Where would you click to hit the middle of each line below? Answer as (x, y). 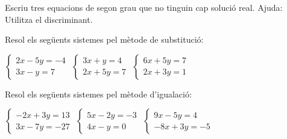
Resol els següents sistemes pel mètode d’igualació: (98, 94)
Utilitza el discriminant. (49, 19)
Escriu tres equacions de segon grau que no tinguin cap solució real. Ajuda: (144, 7)
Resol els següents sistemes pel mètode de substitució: (104, 39)
